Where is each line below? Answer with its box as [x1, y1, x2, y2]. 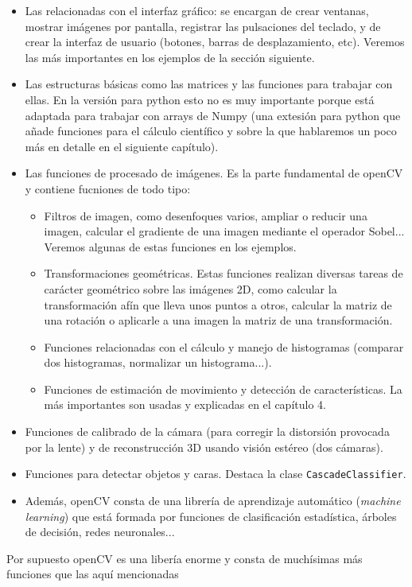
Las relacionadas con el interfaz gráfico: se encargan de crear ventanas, [25, 2, 369, 18]
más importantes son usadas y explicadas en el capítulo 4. [44, 396, 326, 413]
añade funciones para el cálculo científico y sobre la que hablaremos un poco [25, 122, 397, 139]
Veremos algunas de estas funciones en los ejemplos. [44, 238, 297, 255]
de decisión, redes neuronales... [25, 523, 175, 540]
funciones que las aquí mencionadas [6, 566, 179, 582]
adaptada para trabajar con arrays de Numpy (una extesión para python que [25, 107, 401, 123]
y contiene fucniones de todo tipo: [25, 180, 191, 196]
